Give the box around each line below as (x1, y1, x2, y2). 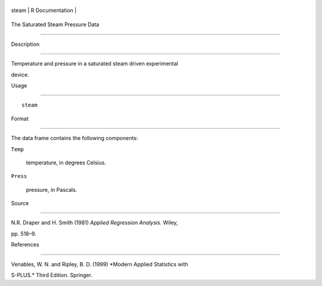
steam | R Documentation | (11, 7, 77, 14)
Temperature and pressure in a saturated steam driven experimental (11, 60, 178, 67)
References (11, 241, 39, 248)
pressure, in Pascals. (26, 186, 78, 193)
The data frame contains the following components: (11, 135, 138, 142)
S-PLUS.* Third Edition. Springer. (11, 272, 92, 279)
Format (11, 115, 29, 122)
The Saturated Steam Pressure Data (11, 21, 100, 28)
